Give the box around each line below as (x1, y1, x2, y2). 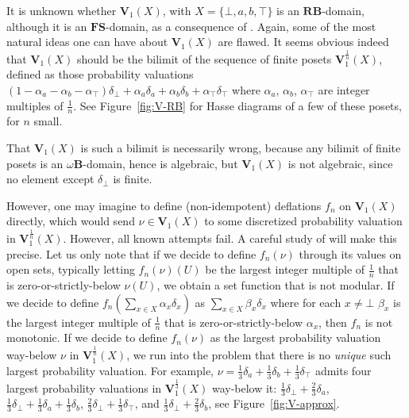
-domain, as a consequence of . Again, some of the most (105, 17, 376, 34)
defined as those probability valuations (6, 66, 194, 82)
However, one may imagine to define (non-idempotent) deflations (6, 197, 322, 213)
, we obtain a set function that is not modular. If (156, 277, 395, 293)
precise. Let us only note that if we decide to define (6, 245, 257, 262)
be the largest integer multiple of (205, 261, 365, 278)
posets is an (6, 155, 64, 171)
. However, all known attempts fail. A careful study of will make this (63, 230, 397, 247)
